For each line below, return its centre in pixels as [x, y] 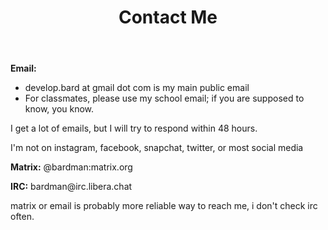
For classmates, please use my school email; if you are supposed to [164, 98]
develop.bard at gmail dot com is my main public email [137, 88]
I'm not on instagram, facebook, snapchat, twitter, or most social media [157, 148]
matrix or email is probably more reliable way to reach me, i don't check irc [164, 206]
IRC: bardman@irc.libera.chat [71, 187]
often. [22, 217]
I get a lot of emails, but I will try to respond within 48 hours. [134, 128]
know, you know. [59, 109]
